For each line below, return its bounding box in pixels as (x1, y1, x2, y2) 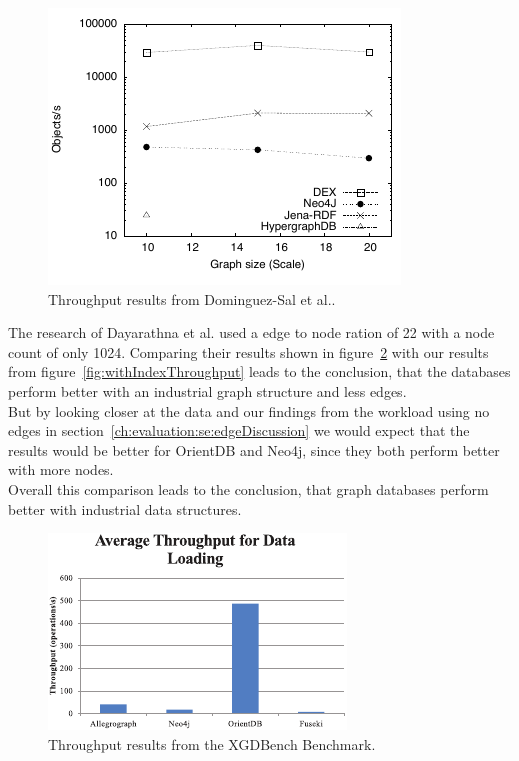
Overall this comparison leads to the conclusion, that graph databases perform (8, 478, 489, 499)
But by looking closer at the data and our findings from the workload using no (8, 400, 490, 421)
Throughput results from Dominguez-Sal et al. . (48, 288, 336, 309)
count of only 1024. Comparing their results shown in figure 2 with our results (8, 341, 489, 362)
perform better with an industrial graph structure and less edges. (8, 380, 407, 401)
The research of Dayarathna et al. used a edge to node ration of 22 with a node (8, 322, 495, 343)
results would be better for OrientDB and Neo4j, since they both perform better (8, 439, 500, 460)
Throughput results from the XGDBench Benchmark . (48, 733, 376, 754)
